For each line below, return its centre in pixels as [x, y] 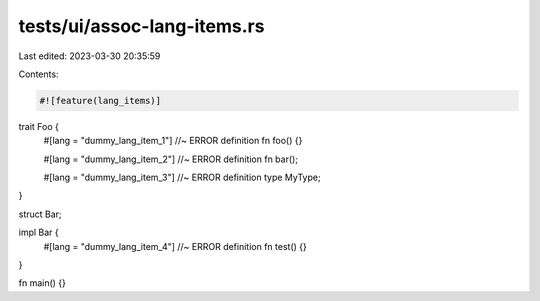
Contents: [38, 74]
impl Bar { [38, 232]
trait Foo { [39, 126]
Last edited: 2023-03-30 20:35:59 [89, 56]
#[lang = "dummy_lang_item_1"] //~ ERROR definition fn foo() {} [173, 141]
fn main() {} [42, 283]
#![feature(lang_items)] [100, 100]
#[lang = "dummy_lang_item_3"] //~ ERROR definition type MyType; [182, 177]
